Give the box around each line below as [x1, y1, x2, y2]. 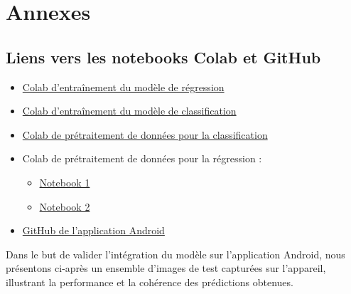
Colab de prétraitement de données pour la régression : [22, 151, 262, 166]
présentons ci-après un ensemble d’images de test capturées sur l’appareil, [6, 261, 326, 275]
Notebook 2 [39, 199, 90, 214]
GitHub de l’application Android [22, 223, 165, 238]
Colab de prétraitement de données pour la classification [22, 127, 268, 142]
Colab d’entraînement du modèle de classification [22, 103, 237, 118]
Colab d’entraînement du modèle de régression [22, 79, 225, 94]
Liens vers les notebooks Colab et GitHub [6, 46, 321, 68]
